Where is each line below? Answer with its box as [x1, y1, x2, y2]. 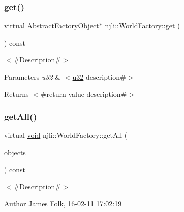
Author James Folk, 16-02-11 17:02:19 [4, 198, 122, 208]
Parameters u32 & [4, 72, 61, 82]
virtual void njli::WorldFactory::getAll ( [4, 130, 128, 140]
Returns [4, 88, 29, 99]
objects [4, 147, 26, 157]
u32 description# [72, 72, 126, 82]
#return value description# [40, 88, 127, 99]
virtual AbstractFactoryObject [4, 20, 99, 31]
